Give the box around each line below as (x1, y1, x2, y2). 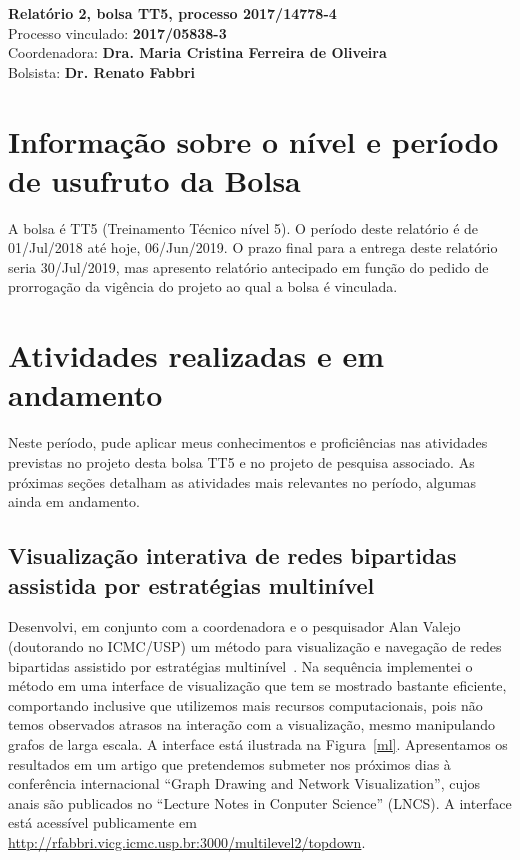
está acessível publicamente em (8, 812, 197, 833)
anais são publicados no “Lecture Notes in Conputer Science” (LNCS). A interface (8, 792, 512, 813)
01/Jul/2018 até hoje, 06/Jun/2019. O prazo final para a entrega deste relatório (8, 237, 498, 258)
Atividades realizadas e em (8, 335, 384, 376)
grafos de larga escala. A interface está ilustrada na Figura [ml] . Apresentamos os (8, 733, 508, 754)
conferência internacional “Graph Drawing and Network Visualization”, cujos (8, 773, 481, 794)
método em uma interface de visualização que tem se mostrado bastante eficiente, (8, 675, 507, 696)
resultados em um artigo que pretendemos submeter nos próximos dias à (8, 753, 451, 774)
